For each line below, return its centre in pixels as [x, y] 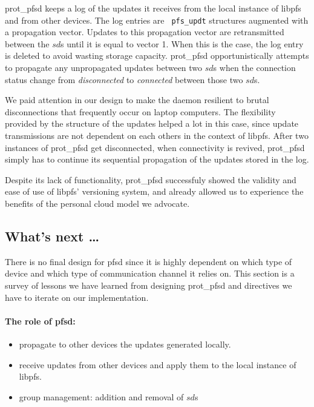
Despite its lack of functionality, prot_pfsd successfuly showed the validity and [151, 179]
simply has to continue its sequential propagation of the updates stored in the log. [157, 159]
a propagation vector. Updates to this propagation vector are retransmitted [145, 32]
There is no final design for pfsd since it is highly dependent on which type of [149, 261]
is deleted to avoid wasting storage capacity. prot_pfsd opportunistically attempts [157, 55]
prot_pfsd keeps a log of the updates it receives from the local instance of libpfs [153, 8]
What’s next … [52, 236]
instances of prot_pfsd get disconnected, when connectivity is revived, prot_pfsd [155, 147]
